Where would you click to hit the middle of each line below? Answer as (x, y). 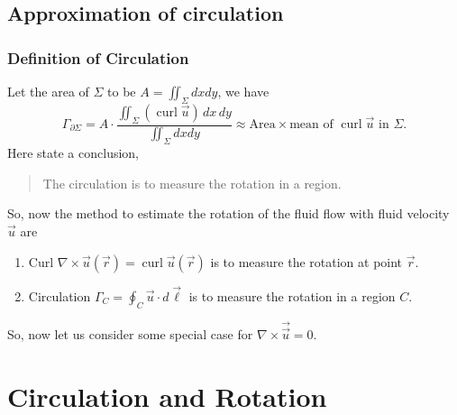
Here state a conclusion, (73, 153)
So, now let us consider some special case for (130, 334)
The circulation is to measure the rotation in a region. (192, 183)
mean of (311, 125)
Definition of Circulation (98, 57)
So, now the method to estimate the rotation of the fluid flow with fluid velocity (228, 213)
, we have (243, 91)
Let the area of (48, 91)
